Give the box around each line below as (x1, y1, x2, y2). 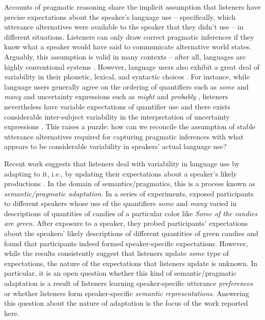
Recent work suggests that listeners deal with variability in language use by (4, 158, 240, 168)
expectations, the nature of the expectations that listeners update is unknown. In (4, 257, 258, 268)
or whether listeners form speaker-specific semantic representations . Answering (4, 287, 249, 298)
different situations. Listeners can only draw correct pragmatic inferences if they (4, 31, 254, 42)
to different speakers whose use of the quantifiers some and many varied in (4, 198, 237, 209)
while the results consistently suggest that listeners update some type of (4, 248, 229, 258)
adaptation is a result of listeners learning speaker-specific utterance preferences (4, 278, 253, 288)
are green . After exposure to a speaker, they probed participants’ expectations (4, 218, 248, 228)
